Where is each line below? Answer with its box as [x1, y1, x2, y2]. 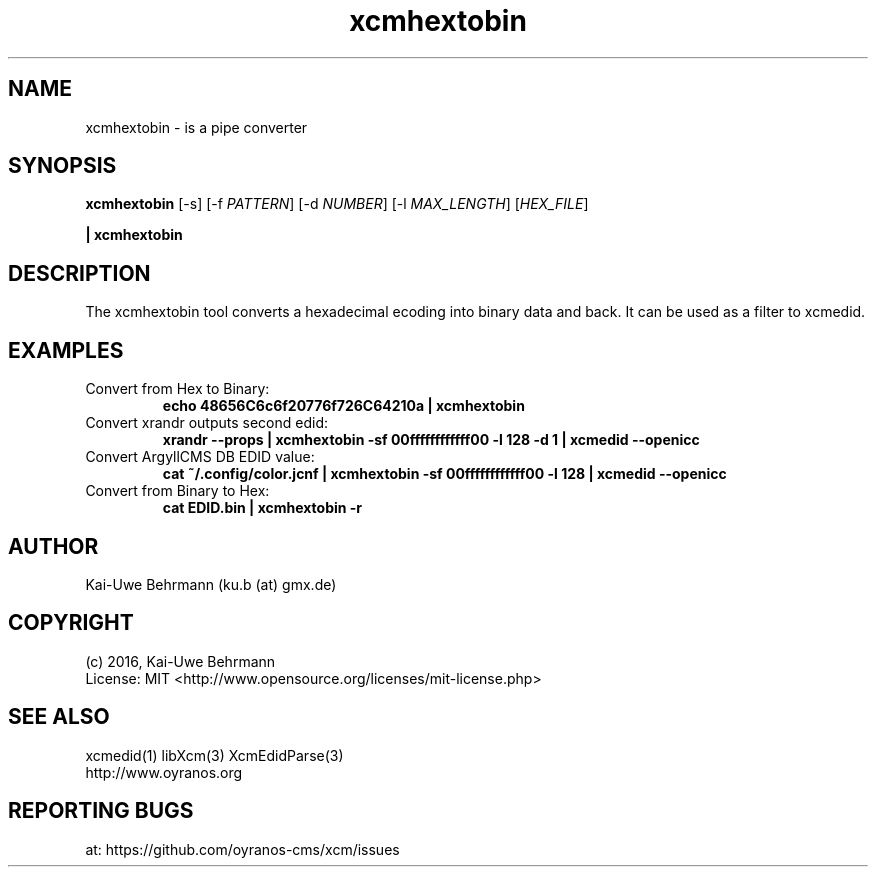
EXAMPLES [8, 337, 124, 363]
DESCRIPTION [8, 260, 151, 286]
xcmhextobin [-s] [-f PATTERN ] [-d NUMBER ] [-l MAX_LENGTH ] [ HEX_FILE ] [85, 195, 589, 213]
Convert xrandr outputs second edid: [85, 414, 328, 432]
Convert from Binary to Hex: [85, 482, 270, 500]
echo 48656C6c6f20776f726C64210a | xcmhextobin [162, 397, 525, 415]
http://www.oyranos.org [85, 763, 243, 781]
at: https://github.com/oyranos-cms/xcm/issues [85, 840, 400, 858]
